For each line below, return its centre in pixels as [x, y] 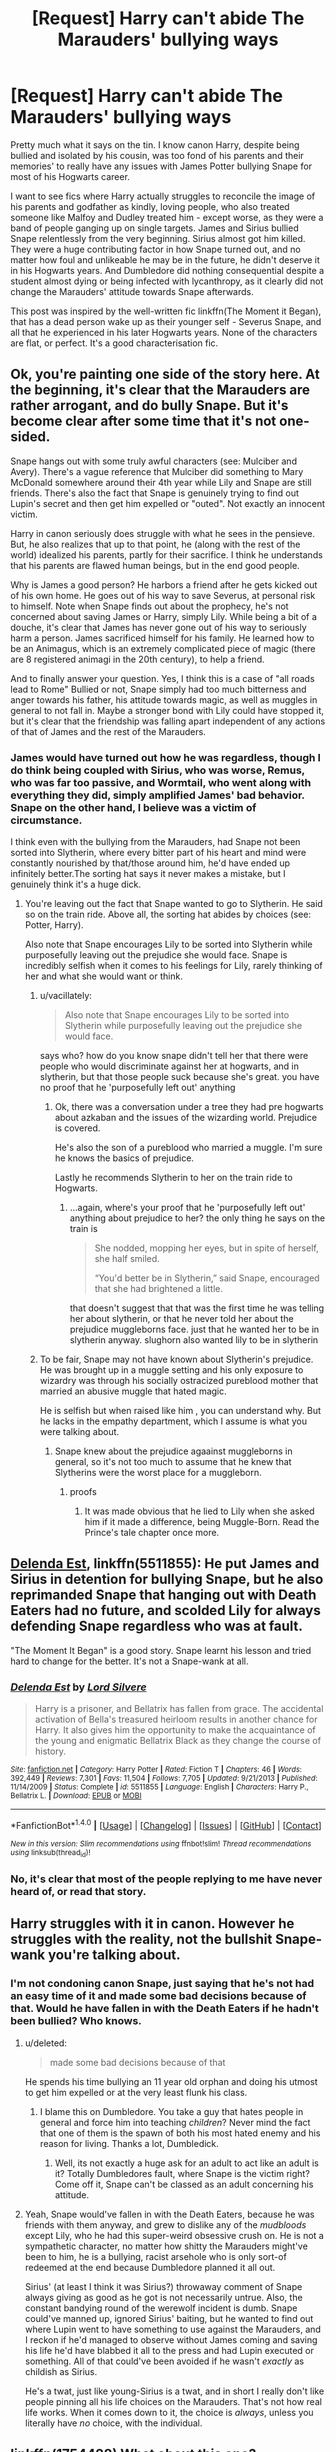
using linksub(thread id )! [50, 1853]
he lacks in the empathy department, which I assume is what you [173, 1421]
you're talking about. [115, 1955]
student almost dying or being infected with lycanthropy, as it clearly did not [167, 281]
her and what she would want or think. [103, 976]
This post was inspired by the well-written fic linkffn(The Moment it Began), [166, 311]
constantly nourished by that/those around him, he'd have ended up [150, 863]
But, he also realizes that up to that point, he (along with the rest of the [155, 544]
